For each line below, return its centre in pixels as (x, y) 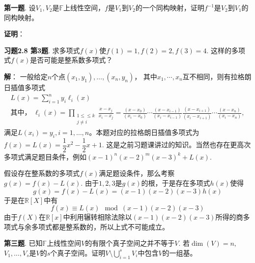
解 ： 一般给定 (26, 76)
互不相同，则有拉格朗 (217, 76)
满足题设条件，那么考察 (137, 173)
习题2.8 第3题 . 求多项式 (42, 50)
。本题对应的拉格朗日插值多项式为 (144, 132)
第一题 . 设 (20, 7)
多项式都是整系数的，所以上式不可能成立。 (100, 226)
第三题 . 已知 (23, 243)
